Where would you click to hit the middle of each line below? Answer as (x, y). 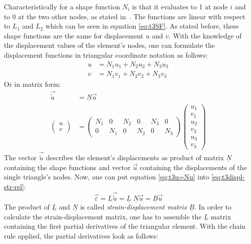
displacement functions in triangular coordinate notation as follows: (106, 54)
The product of (27, 207)
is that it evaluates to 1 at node (180, 6)
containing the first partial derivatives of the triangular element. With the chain (125, 226)
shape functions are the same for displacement (74, 35)
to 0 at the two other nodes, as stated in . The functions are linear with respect (125, 16)
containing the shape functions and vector (67, 167)
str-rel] (14, 187)
